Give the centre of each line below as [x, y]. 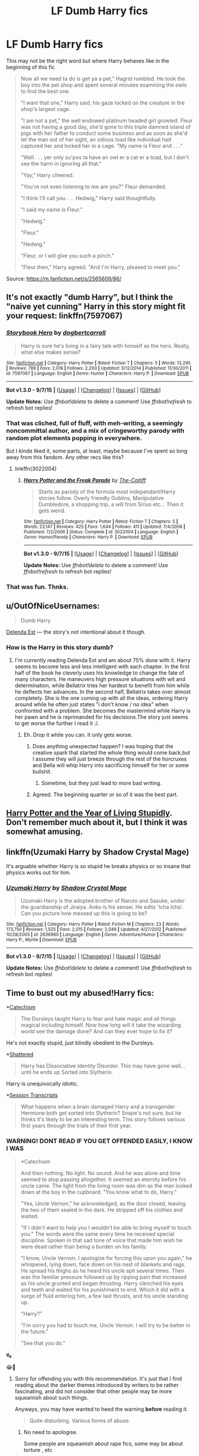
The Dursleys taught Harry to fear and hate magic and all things [98, 1019]
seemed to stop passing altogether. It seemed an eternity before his [103, 1179]
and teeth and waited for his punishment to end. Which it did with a [102, 1289]
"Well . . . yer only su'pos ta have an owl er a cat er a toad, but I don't [105, 157]
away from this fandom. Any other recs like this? [65, 457]
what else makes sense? [51, 352]
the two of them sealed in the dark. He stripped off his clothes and [102, 1210]
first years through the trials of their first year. [76, 1126]
